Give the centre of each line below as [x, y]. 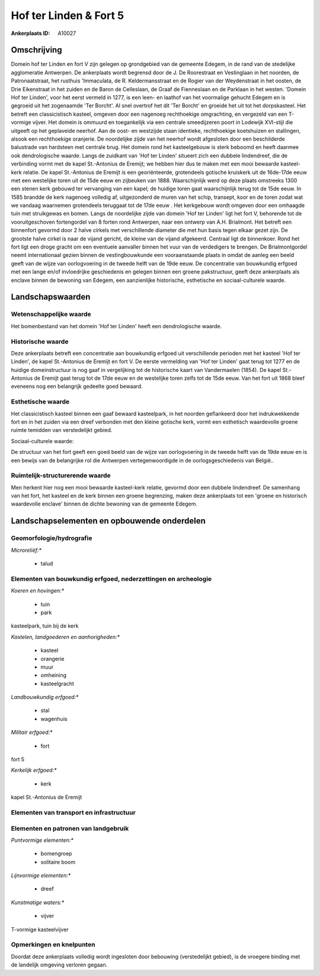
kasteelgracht [57, 683]
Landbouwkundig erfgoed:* [45, 697]
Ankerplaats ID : [31, 33]
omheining [54, 675]
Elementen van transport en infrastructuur [73, 812]
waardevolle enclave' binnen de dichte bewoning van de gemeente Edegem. [104, 504]
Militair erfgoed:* [32, 732]
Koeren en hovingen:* [38, 591]
